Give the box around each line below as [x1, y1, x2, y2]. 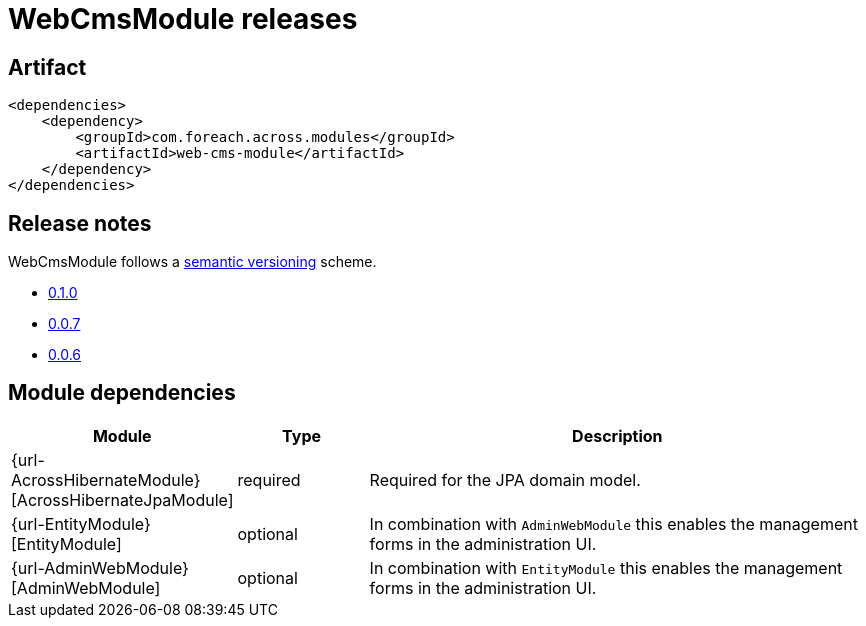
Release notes [8, 210, 152, 236]
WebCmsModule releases [8, 2, 358, 36]
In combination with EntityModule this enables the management [369, 557, 843, 578]
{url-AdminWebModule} [11, 557, 189, 578]
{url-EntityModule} [11, 513, 151, 534]
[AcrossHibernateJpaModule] [11, 489, 234, 510]
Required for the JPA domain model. [369, 469, 641, 490]
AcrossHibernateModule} [11, 469, 201, 490]
